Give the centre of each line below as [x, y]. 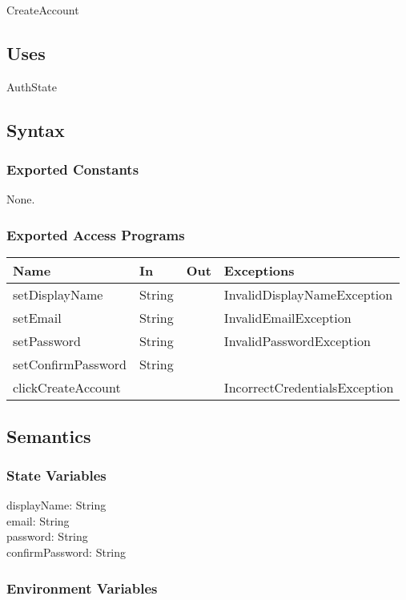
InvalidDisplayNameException [308, 295]
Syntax [36, 129]
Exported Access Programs [96, 234]
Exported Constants [73, 169]
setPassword [47, 341]
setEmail [37, 318]
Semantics [49, 435]
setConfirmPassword [70, 364]
